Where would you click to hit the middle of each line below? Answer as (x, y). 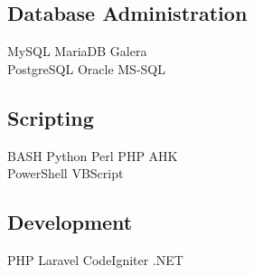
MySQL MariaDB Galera (77, 51)
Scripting (51, 117)
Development (70, 222)
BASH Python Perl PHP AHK (93, 155)
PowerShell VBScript (66, 173)
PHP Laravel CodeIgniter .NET (95, 259)
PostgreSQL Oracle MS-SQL (86, 68)
